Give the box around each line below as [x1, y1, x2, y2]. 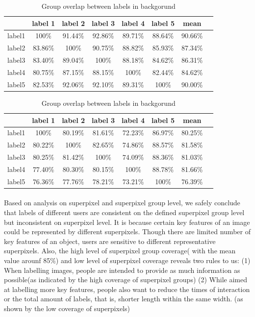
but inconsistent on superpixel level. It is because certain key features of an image [4, 217, 250, 227]
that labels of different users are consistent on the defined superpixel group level [4, 207, 245, 217]
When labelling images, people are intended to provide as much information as [4, 265, 240, 275]
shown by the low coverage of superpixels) [4, 303, 130, 313]
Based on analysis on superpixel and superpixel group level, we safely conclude [4, 197, 240, 208]
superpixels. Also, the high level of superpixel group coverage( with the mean [4, 245, 236, 256]
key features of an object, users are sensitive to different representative [4, 236, 216, 246]
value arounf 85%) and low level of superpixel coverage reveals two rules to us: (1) [4, 255, 251, 265]
